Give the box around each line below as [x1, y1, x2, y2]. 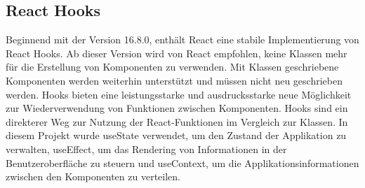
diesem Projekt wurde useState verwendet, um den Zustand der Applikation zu [6, 128, 347, 143]
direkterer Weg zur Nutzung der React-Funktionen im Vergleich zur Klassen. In [6, 114, 348, 129]
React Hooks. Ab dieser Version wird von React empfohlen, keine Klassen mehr [6, 45, 347, 60]
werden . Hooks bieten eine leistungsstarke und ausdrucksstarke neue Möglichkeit [6, 87, 352, 101]
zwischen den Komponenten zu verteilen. [6, 169, 180, 184]
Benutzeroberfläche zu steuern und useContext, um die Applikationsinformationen [6, 155, 359, 170]
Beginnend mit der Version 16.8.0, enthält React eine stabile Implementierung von [6, 32, 359, 47]
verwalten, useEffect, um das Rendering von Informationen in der [6, 141, 287, 156]
